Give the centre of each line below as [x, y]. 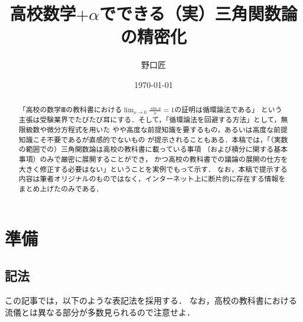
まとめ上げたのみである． [61, 188]
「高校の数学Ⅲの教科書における [70, 110]
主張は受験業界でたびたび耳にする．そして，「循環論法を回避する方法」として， [150, 120]
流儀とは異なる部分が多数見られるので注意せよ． [100, 312]
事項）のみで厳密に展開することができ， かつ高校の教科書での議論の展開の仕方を [153, 159]
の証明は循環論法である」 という [228, 110]
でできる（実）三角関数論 [198, 13]
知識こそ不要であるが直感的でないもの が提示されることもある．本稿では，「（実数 [153, 139]
